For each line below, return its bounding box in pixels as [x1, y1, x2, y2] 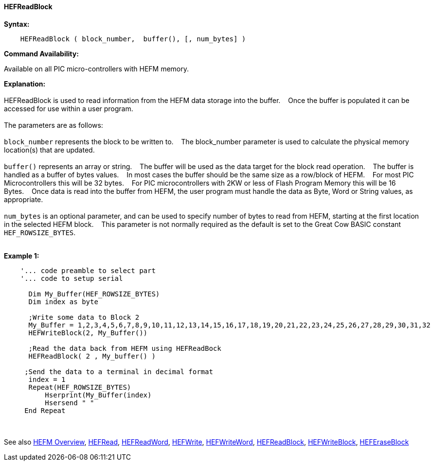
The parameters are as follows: [4, 121, 103, 129]
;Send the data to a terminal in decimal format [24, 367, 213, 376]
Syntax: [4, 19, 30, 28]
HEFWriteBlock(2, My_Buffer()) [28, 328, 148, 337]
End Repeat [24, 406, 66, 414]
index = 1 [28, 375, 66, 383]
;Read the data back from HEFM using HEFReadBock [28, 344, 221, 352]
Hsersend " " [45, 398, 94, 407]
